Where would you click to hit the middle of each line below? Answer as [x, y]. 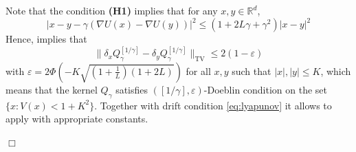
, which [336, 70]
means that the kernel [52, 89]
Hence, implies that [46, 39]
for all [198, 70]
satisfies [132, 89]
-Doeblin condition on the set [266, 89]
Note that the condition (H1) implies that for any [112, 10]
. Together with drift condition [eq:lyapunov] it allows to [213, 105]
